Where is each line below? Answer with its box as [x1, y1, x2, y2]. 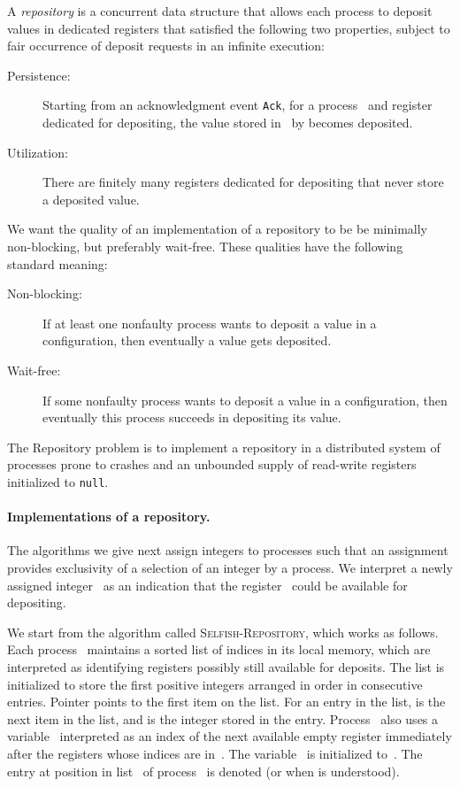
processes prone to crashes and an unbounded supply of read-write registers [7, 455, 417, 474]
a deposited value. [42, 189, 140, 208]
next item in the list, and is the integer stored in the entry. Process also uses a [7, 709, 439, 728]
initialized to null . [7, 472, 109, 490]
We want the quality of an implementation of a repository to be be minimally [7, 220, 428, 238]
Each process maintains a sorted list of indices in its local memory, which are [7, 640, 431, 659]
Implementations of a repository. [7, 507, 211, 526]
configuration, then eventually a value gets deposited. [42, 331, 332, 350]
